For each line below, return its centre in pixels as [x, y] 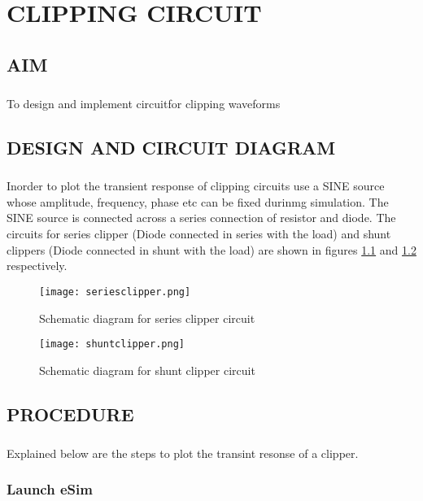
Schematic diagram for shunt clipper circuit [147, 370]
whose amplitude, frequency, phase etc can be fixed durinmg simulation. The [198, 201]
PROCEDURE [70, 414]
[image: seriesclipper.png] [115, 292]
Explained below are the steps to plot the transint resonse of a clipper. [183, 453]
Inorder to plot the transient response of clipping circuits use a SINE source [196, 186]
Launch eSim [50, 489]
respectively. [37, 266]
